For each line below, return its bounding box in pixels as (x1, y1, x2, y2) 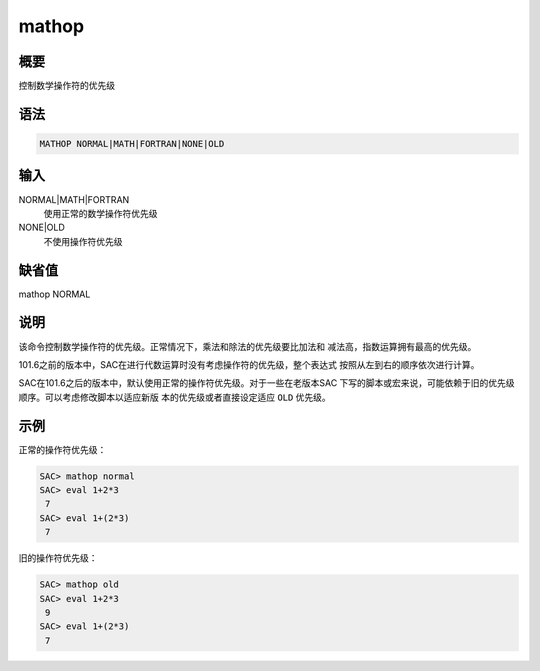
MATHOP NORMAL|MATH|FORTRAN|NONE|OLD (39, 138, 225, 150)
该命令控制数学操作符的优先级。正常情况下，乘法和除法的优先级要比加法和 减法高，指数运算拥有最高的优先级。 (18, 340, 477, 352)
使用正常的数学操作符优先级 (43, 207, 158, 219)
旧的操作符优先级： (18, 552, 98, 564)
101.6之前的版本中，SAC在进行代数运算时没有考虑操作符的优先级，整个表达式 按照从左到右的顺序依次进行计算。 (18, 358, 480, 370)
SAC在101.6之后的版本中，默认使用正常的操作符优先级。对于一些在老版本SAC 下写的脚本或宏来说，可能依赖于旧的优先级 (18, 377, 515, 389)
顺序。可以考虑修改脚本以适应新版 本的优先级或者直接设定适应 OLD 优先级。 (18, 391, 332, 403)
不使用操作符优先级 (43, 235, 123, 247)
